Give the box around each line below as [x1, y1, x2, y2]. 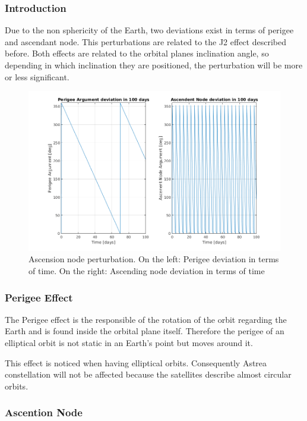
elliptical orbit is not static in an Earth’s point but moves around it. [5, 336, 253, 348]
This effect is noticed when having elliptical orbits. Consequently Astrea [5, 356, 267, 369]
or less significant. [5, 70, 69, 83]
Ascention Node [5, 405, 83, 420]
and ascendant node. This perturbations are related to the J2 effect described [5, 35, 286, 48]
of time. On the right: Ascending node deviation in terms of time [29, 264, 265, 277]
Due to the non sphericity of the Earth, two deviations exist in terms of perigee [5, 24, 294, 36]
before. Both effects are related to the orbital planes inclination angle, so [5, 47, 269, 59]
